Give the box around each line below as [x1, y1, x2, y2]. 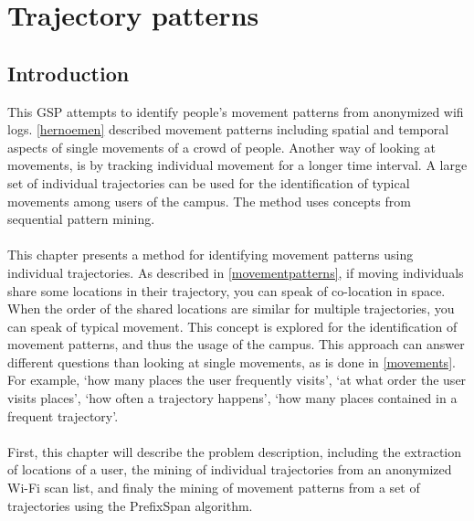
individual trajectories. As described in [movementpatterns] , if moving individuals [7, 262, 464, 282]
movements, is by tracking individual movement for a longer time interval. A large [7, 155, 468, 175]
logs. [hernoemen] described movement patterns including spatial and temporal [7, 120, 449, 139]
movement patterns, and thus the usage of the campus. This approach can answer [7, 335, 465, 354]
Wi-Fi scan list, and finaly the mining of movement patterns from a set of [7, 478, 420, 497]
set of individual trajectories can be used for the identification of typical [7, 173, 410, 192]
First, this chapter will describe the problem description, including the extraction [7, 441, 461, 461]
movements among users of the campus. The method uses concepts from [7, 191, 411, 210]
